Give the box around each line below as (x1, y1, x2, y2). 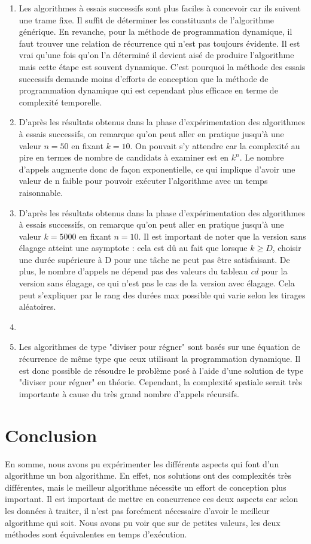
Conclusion (5, 422, 97, 447)
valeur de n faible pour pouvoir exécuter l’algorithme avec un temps (19, 174, 268, 187)
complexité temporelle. (19, 95, 102, 108)
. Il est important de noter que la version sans (138, 229, 306, 242)
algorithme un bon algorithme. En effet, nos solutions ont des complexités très (5, 469, 292, 482)
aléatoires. (19, 300, 56, 313)
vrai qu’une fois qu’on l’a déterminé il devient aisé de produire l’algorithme (19, 49, 294, 61)
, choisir (272, 241, 301, 254)
